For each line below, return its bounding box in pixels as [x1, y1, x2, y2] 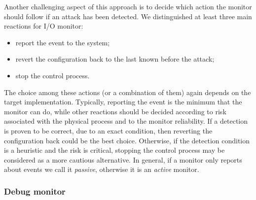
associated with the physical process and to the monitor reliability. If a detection [4, 116, 248, 126]
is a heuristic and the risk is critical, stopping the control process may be [4, 145, 225, 155]
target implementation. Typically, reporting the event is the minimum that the [4, 97, 242, 107]
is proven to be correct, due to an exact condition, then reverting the [4, 125, 213, 135]
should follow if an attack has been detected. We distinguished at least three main [4, 11, 252, 21]
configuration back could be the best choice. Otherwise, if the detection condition [4, 135, 250, 145]
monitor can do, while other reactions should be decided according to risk [4, 106, 226, 116]
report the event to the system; [15, 37, 110, 47]
